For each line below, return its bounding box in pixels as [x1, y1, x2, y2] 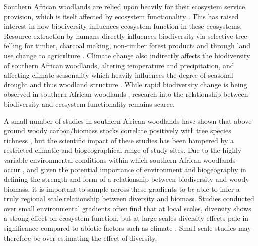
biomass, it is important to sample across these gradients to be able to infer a [4, 183, 240, 194]
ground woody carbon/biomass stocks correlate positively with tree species [4, 125, 231, 136]
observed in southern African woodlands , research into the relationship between [4, 89, 248, 99]
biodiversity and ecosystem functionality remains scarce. [4, 98, 175, 109]
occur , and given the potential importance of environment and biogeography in [4, 164, 246, 174]
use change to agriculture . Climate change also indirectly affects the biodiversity [4, 50, 250, 60]
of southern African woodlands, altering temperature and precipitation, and [4, 60, 234, 70]
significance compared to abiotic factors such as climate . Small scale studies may [4, 223, 251, 233]
